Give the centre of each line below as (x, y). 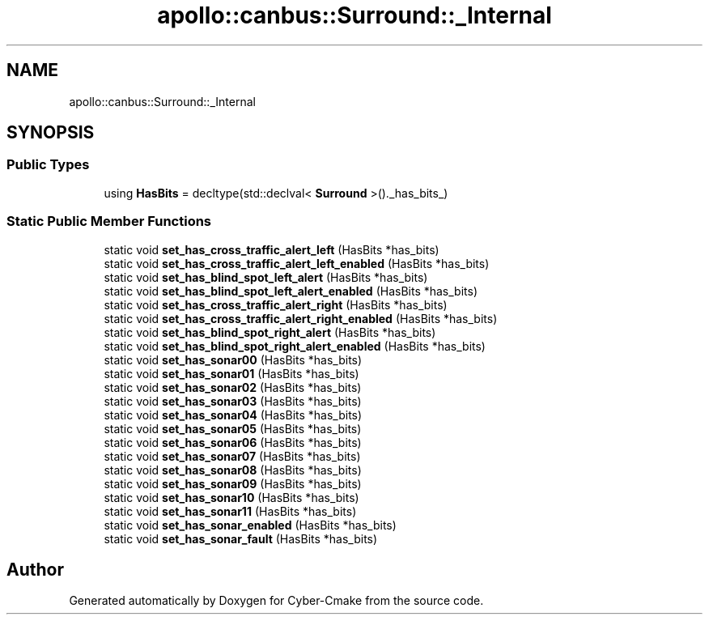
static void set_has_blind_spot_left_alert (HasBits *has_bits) (266, 277)
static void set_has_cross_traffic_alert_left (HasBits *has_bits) (272, 249)
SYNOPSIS (51, 133)
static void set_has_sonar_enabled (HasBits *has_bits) (250, 525)
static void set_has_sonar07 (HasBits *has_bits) (232, 456)
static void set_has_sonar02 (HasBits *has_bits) (233, 387)
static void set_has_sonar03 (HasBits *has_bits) (233, 401)
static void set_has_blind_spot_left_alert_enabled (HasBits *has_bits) (291, 291)
